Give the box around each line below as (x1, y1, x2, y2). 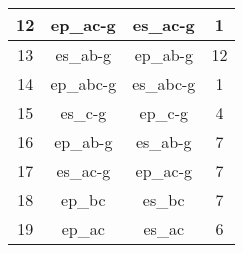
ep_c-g (139, 101, 188, 124)
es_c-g (60, 101, 107, 124)
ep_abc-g (50, 72, 117, 95)
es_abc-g (132, 72, 196, 95)
